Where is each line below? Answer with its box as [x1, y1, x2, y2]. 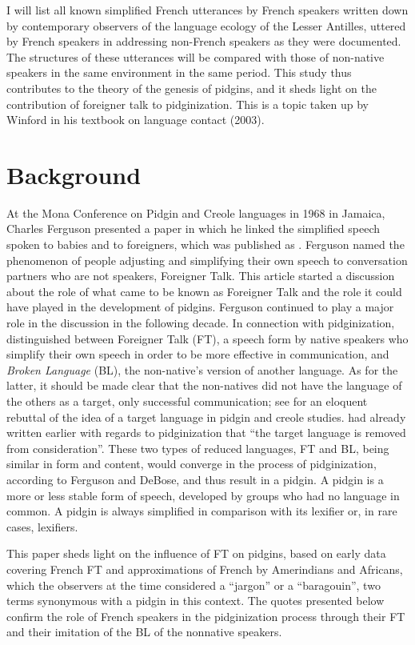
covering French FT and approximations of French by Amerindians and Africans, [6, 560, 403, 577]
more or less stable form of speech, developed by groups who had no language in [6, 487, 400, 503]
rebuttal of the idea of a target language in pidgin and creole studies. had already [6, 408, 406, 425]
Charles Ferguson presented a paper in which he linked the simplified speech [6, 220, 381, 237]
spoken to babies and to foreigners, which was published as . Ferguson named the [6, 236, 405, 253]
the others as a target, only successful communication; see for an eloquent [6, 393, 368, 409]
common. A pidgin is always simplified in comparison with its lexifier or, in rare [6, 503, 397, 519]
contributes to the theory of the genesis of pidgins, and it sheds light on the [6, 79, 377, 96]
